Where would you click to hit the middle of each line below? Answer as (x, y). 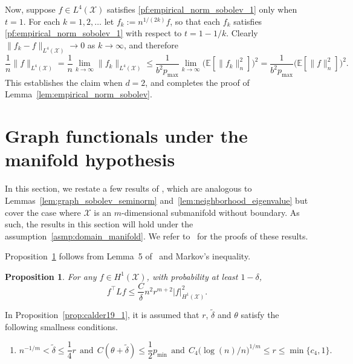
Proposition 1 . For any (51, 276)
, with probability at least (192, 276)
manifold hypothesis (90, 159)
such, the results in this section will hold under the (99, 224)
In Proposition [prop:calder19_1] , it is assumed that (102, 315)
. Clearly (242, 33)
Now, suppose (30, 9)
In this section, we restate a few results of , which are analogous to (128, 188)
